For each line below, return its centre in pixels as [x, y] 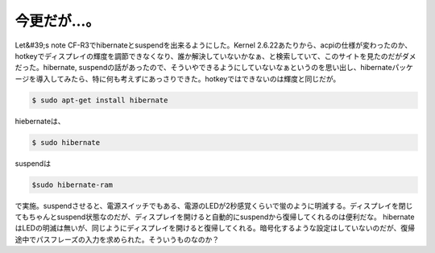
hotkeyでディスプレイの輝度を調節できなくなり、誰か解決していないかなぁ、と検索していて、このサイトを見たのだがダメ [215, 56]
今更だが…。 [58, 21]
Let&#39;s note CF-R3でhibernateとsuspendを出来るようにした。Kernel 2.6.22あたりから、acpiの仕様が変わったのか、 [213, 45]
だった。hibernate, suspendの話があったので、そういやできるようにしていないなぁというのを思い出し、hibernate [203, 68]
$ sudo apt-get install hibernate [100, 100]
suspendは [33, 163]
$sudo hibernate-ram [72, 185]
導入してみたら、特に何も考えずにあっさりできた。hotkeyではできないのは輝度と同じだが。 [188, 79]
